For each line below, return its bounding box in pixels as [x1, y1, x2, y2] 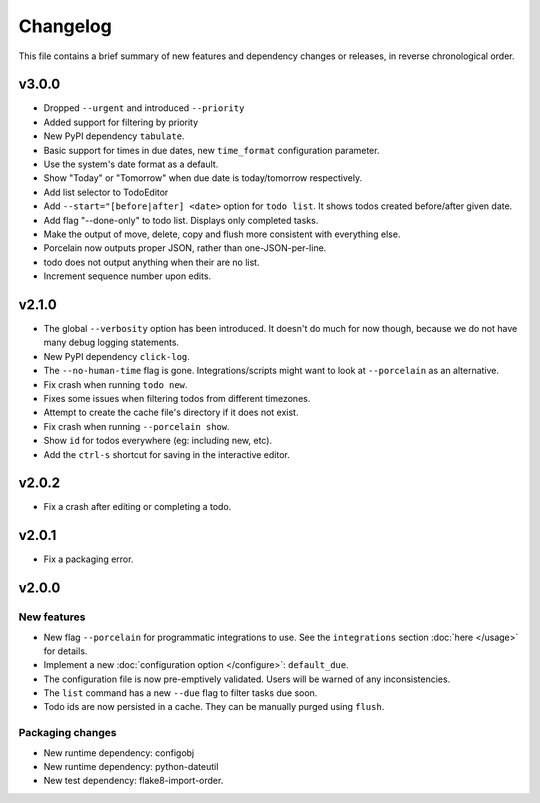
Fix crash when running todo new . [43, 378, 188, 390]
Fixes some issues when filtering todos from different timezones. [43, 393, 311, 404]
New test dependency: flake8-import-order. [43, 775, 224, 787]
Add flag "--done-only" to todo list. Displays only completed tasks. [43, 214, 319, 226]
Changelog [18, 15, 112, 37]
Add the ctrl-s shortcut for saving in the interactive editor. [43, 448, 290, 460]
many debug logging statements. [43, 336, 180, 349]
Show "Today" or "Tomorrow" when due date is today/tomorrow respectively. [43, 172, 363, 184]
